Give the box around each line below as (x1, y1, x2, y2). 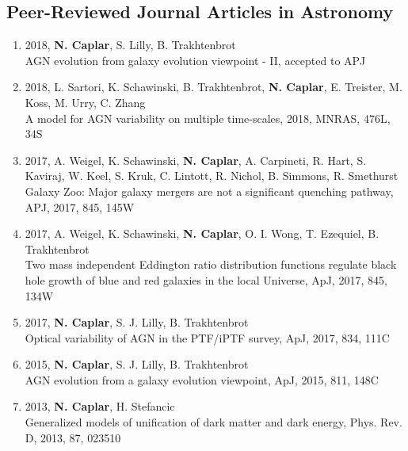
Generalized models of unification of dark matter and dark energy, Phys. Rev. (25, 414, 402, 430)
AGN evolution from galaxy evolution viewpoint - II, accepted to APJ (25, 52, 366, 68)
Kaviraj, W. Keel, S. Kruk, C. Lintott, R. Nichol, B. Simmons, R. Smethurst (25, 167, 398, 184)
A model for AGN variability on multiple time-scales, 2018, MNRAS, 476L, (25, 109, 391, 126)
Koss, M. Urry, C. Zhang (25, 94, 146, 110)
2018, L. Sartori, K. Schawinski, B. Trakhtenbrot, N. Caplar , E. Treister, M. (25, 78, 402, 95)
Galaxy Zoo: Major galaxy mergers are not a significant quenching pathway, (25, 182, 394, 199)
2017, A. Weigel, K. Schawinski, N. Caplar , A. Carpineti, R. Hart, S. (25, 151, 367, 168)
